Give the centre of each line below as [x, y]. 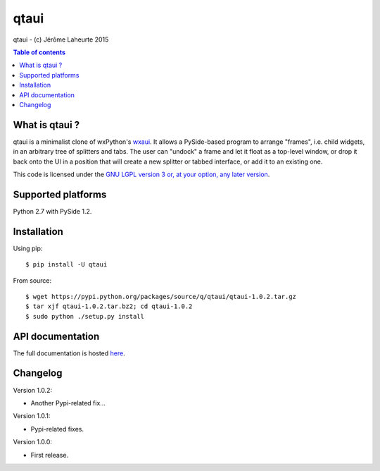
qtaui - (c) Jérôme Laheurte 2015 [61, 39]
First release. [50, 455]
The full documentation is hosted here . [69, 353]
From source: [32, 280]
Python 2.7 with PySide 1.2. [52, 211]
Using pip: [28, 248]
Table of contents [39, 52]
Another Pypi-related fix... [68, 403]
